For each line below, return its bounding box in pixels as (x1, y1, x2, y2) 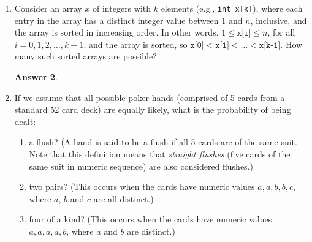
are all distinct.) (93, 192, 154, 205)
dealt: (14, 115, 36, 127)
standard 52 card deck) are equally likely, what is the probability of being (14, 103, 291, 116)
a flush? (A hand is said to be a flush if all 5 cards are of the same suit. (29, 135, 297, 148)
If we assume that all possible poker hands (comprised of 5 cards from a (14, 91, 285, 104)
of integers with (93, 2, 151, 14)
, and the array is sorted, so (83, 37, 188, 50)
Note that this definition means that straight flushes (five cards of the (29, 148, 291, 160)
